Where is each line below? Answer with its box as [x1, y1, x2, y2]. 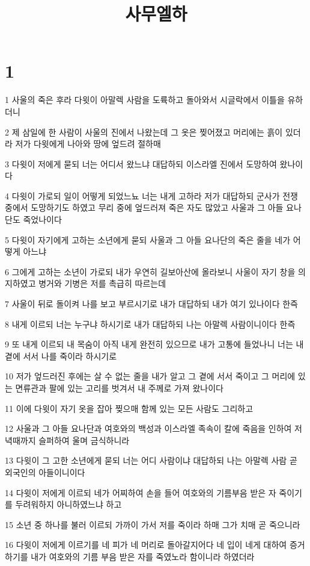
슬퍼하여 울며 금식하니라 [38, 434, 130, 446]
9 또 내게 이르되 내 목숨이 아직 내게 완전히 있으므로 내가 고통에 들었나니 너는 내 [5, 338, 304, 350]
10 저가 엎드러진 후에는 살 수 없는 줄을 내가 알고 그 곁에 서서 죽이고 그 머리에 [5, 370, 296, 382]
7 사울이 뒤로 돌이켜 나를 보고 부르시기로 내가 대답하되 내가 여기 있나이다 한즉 [5, 297, 298, 310]
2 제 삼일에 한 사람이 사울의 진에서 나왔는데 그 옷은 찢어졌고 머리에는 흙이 [5, 125, 283, 138]
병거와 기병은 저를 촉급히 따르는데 [38, 277, 166, 290]
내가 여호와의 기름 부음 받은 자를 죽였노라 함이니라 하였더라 [31, 550, 255, 562]
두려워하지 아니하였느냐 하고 [15, 498, 122, 511]
